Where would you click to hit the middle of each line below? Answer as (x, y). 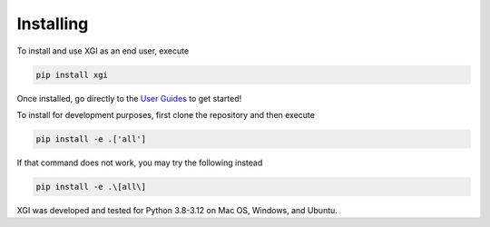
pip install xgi (72, 74)
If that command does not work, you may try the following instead (140, 163)
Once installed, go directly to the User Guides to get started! (129, 98)
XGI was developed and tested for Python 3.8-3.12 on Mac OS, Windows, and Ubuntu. (177, 210)
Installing (53, 24)
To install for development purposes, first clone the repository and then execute (166, 114)
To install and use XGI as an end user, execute (103, 51)
